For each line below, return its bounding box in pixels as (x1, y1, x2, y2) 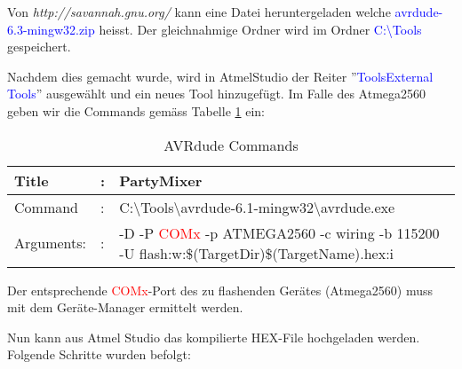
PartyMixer (119, 169, 203, 191)
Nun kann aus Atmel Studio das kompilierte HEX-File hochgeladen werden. (7, 327, 420, 346)
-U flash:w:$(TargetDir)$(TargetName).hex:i (119, 242, 394, 263)
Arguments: (14, 232, 87, 254)
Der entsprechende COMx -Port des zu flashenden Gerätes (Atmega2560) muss (7, 280, 433, 299)
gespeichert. (7, 37, 71, 56)
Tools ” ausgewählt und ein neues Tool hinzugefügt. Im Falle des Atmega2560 (7, 84, 426, 103)
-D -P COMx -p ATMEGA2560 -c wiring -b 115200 (119, 222, 440, 243)
